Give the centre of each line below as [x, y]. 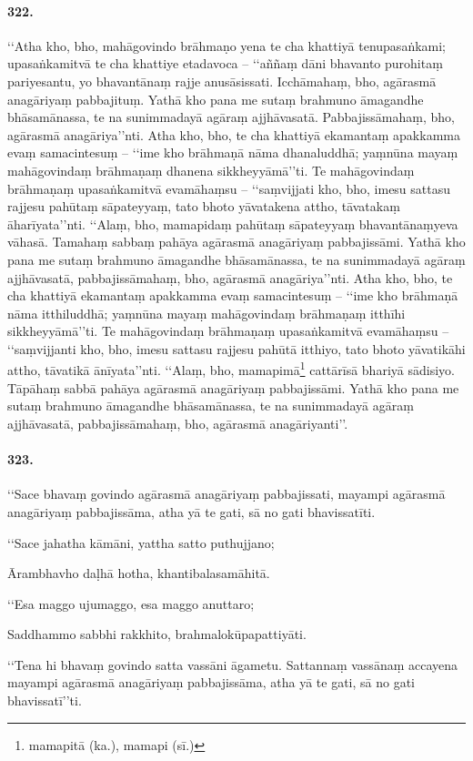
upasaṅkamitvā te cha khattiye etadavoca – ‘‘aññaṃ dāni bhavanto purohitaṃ [225, 63]
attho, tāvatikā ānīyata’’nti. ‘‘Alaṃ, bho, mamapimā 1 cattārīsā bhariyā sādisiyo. [231, 369]
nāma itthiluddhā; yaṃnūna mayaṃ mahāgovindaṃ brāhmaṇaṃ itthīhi [206, 313]
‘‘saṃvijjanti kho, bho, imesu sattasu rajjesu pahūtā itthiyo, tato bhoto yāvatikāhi [236, 348]
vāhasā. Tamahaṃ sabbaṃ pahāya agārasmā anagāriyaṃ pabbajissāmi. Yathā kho [236, 242]
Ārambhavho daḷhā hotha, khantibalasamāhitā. [139, 573]
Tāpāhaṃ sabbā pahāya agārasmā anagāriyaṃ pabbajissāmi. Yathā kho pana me [233, 387]
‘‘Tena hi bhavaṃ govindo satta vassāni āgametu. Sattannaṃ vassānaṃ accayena [233, 664]
